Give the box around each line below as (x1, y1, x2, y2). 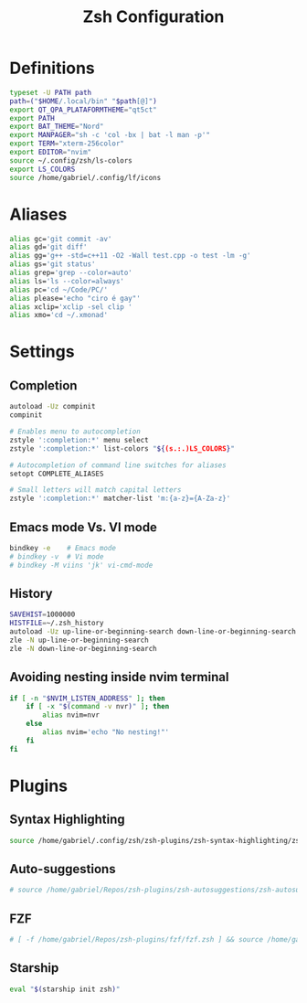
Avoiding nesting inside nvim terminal (9, 669, 229, 685)
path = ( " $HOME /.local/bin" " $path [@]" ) (9, 96, 157, 106)
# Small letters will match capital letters (9, 485, 182, 495)
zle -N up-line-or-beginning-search (9, 635, 149, 645)
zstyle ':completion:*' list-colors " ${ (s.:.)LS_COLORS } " (9, 443, 235, 453)
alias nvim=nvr (42, 710, 101, 720)
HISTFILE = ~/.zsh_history (9, 619, 104, 628)
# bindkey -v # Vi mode (9, 551, 104, 561)
